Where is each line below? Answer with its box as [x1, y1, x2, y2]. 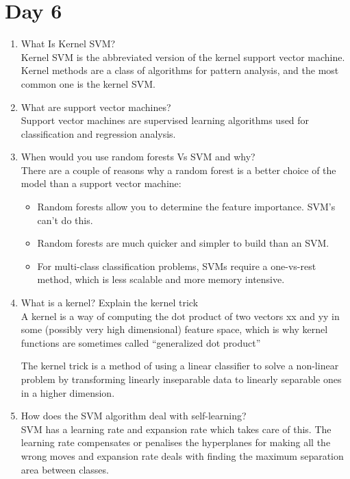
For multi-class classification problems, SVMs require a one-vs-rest [37, 258, 316, 273]
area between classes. [21, 462, 109, 476]
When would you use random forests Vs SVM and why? [21, 149, 255, 164]
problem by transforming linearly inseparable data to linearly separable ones [21, 372, 342, 386]
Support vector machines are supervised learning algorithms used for [21, 113, 310, 127]
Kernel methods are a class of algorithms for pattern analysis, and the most [21, 63, 339, 77]
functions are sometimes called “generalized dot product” [21, 335, 261, 349]
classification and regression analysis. [21, 126, 176, 140]
